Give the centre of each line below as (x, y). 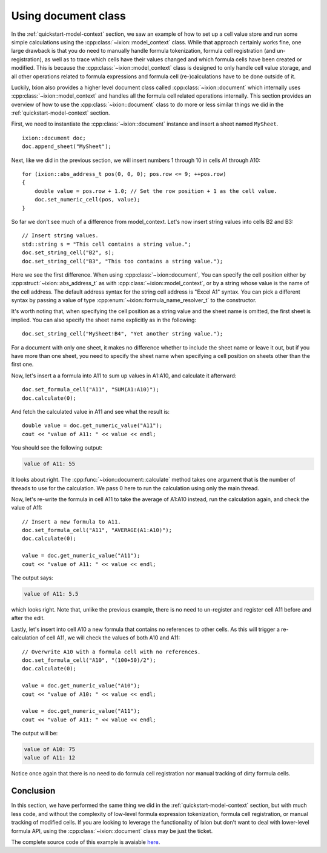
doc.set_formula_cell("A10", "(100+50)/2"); (89, 660)
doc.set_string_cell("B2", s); (68, 253)
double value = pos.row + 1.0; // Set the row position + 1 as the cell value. (156, 191)
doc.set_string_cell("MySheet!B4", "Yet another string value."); (123, 334)
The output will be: (35, 733)
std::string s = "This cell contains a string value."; (107, 244)
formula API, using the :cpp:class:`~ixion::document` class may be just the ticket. (112, 831)
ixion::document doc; (54, 138)
